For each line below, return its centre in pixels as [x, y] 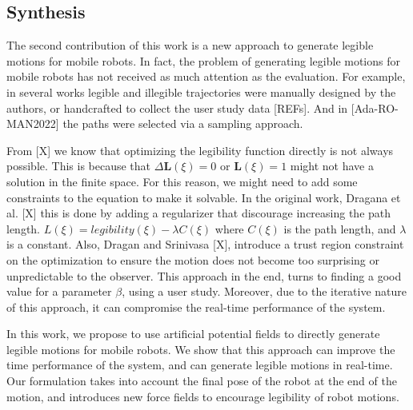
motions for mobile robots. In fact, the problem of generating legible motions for [204, 60]
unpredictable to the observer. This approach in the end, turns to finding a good [204, 275]
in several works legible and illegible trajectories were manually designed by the [201, 92]
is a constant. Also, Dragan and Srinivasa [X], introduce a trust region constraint [205, 244]
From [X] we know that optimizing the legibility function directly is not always [200, 150]
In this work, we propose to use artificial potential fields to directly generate [193, 334]
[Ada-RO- [375, 107]
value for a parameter [59, 291]
